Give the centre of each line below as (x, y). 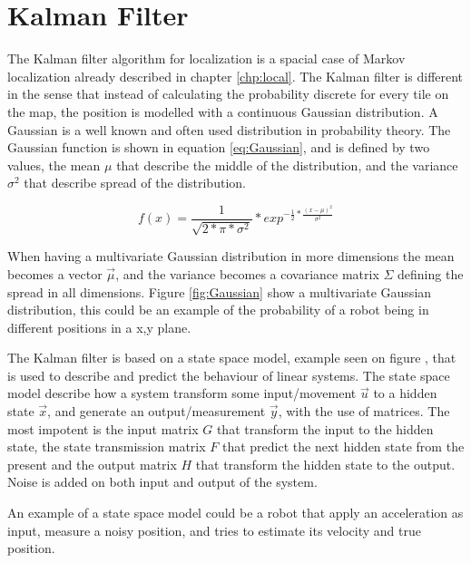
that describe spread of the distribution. (135, 183)
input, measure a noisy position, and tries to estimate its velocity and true (214, 530)
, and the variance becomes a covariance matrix (247, 273)
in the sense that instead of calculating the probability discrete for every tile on (228, 94)
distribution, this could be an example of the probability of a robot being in (218, 310)
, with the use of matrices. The (364, 411)
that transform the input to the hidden (325, 428)
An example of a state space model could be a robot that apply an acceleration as (235, 513)
